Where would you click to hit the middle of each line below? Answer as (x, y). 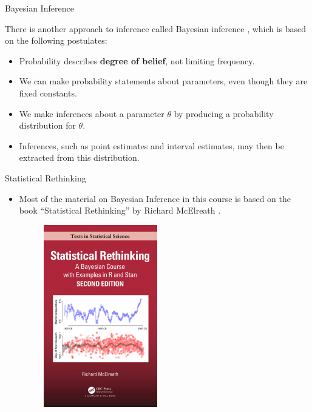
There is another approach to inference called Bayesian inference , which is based (156, 28)
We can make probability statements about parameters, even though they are (163, 81)
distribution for (47, 125)
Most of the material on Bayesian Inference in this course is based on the (155, 198)
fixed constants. (48, 93)
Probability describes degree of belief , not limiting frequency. (137, 60)
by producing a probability (224, 113)
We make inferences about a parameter (92, 113)
